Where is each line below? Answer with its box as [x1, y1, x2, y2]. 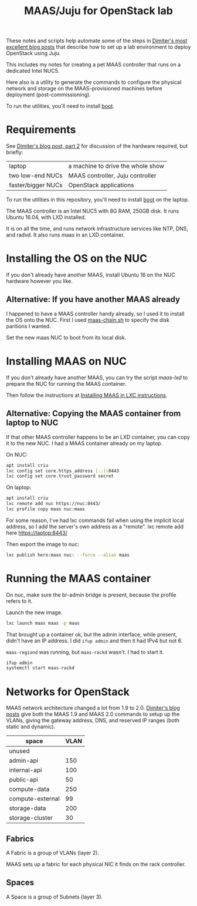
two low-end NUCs [9, 171, 63, 180]
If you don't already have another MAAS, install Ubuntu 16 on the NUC [6, 271, 176, 278]
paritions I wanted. [6, 322, 51, 329]
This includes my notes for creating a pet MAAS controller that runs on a [6, 61, 181, 68]
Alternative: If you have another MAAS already [6, 295, 181, 305]
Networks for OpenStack [6, 685, 130, 698]
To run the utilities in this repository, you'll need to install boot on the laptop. [6, 196, 189, 203]
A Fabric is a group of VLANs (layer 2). [6, 850, 100, 857]
